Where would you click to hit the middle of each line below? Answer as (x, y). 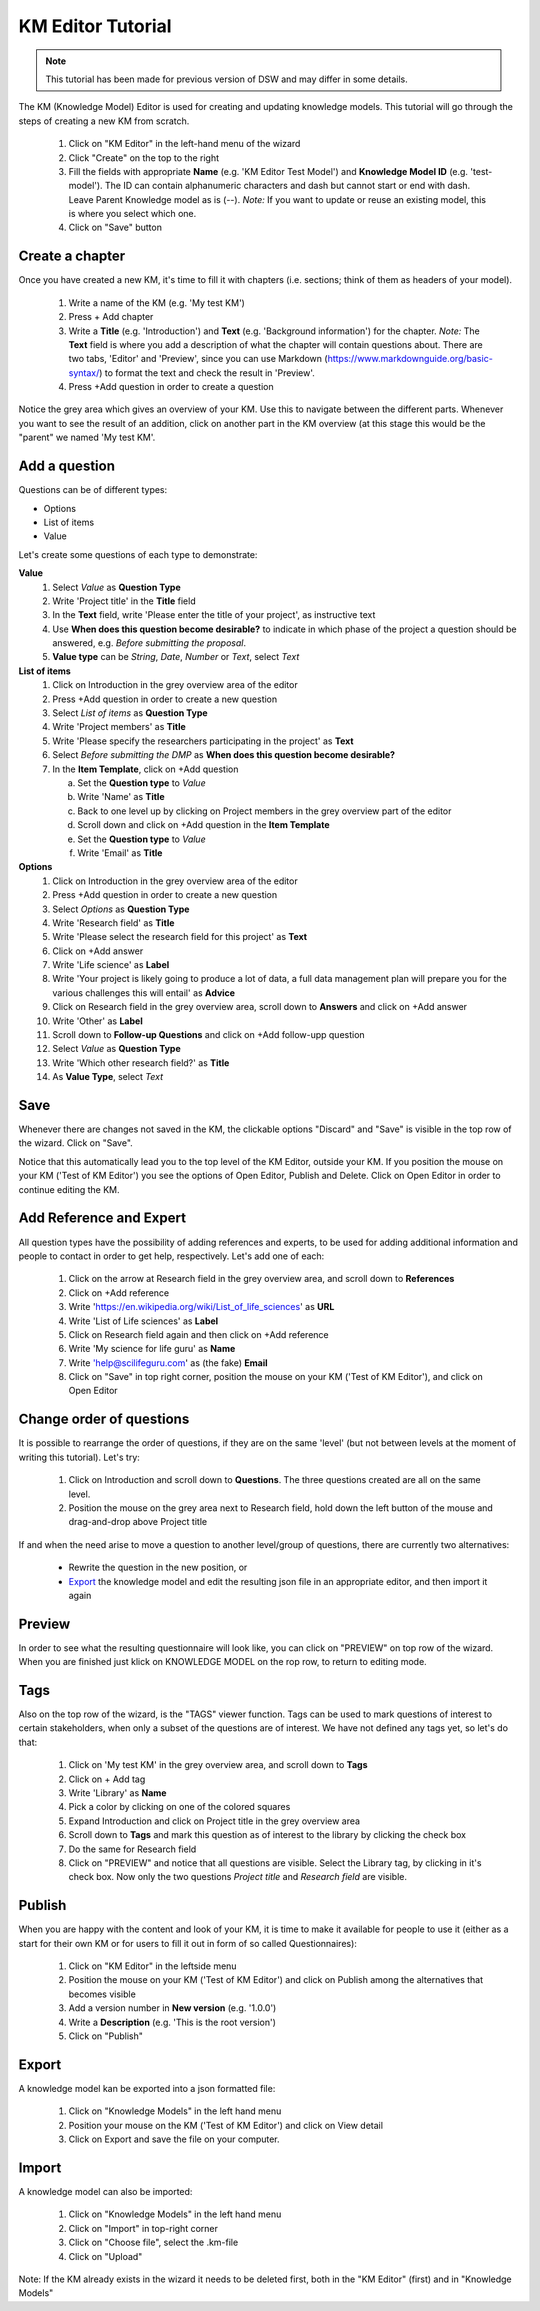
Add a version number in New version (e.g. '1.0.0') (172, 2008)
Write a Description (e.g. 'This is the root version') (172, 2022)
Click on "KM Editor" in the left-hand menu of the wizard (184, 144)
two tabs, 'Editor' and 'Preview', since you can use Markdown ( (198, 359)
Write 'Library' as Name (117, 1793)
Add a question (66, 466)
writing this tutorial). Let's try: (79, 1457)
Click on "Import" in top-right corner (143, 2228)
